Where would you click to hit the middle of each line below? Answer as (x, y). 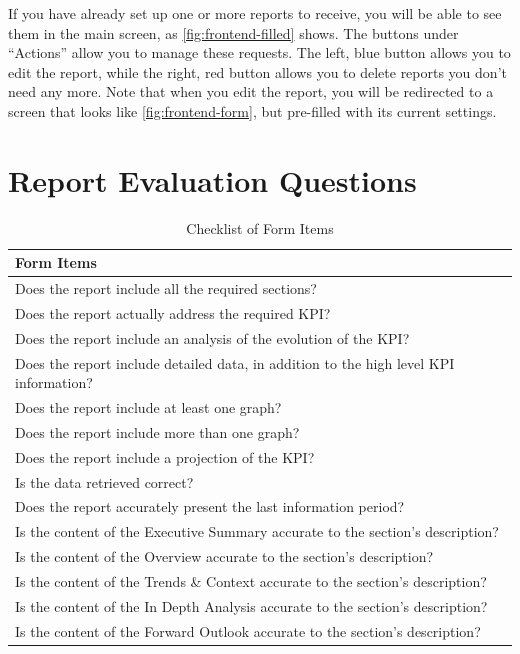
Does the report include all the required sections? (166, 288)
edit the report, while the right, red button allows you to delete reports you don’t (257, 71)
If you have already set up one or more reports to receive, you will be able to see (255, 13)
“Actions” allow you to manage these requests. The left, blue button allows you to (259, 52)
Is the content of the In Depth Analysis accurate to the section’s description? (251, 605)
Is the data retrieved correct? (104, 481)
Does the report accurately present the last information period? (210, 506)
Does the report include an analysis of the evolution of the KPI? (212, 337)
